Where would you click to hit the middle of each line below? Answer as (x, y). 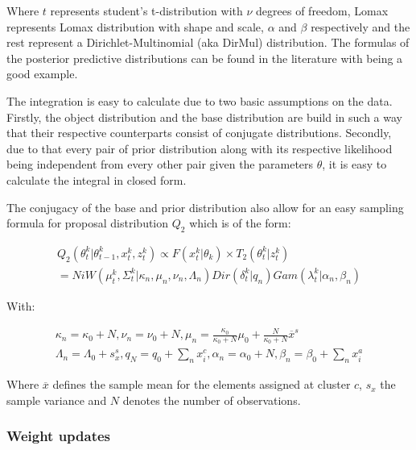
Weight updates (59, 436)
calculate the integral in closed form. (97, 179)
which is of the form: (240, 223)
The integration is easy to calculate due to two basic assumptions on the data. (200, 100)
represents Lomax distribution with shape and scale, (135, 26)
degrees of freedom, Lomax (322, 10)
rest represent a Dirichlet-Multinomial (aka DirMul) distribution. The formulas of (208, 42)
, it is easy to (354, 164)
